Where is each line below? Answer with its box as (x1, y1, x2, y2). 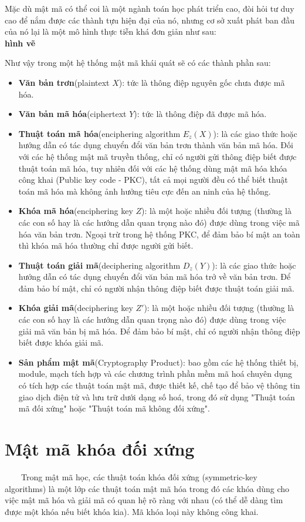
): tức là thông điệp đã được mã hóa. (134, 108, 267, 120)
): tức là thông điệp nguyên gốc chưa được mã (118, 76, 285, 88)
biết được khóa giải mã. (18, 336, 104, 349)
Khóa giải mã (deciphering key (18, 302, 133, 314)
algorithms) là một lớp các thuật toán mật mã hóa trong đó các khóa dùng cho (5, 482, 290, 494)
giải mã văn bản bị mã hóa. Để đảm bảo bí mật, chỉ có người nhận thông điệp (18, 324, 300, 337)
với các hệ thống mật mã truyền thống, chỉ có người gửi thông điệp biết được (18, 150, 297, 162)
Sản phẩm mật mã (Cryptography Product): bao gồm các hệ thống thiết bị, (18, 356, 299, 368)
